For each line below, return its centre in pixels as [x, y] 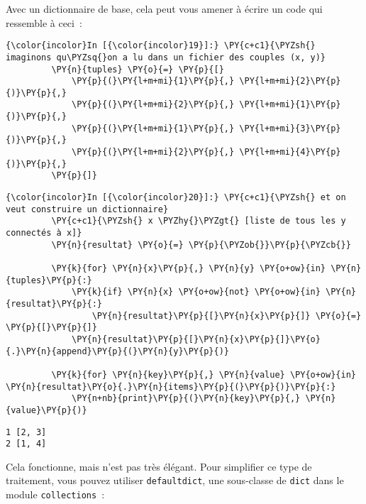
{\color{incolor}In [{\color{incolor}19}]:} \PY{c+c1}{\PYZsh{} [161, 46]
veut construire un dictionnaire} [87, 209]
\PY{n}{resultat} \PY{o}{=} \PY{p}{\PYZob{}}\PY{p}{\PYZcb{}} [201, 245]
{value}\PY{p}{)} [46, 410]
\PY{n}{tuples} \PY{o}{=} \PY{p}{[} [138, 69]
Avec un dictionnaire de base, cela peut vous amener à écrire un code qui [164, 9]
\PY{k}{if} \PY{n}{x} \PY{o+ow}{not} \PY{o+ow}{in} [196, 292]
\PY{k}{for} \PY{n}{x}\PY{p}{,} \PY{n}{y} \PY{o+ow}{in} [189, 268]
